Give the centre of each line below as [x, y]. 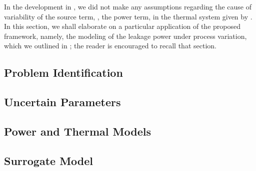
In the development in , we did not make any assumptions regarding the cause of [128, 6]
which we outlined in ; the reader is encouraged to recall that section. [110, 46]
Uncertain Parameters [62, 102]
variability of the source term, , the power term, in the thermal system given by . [128, 16]
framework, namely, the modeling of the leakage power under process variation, [125, 36]
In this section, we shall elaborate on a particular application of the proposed [122, 26]
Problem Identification [63, 73]
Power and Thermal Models [77, 131]
